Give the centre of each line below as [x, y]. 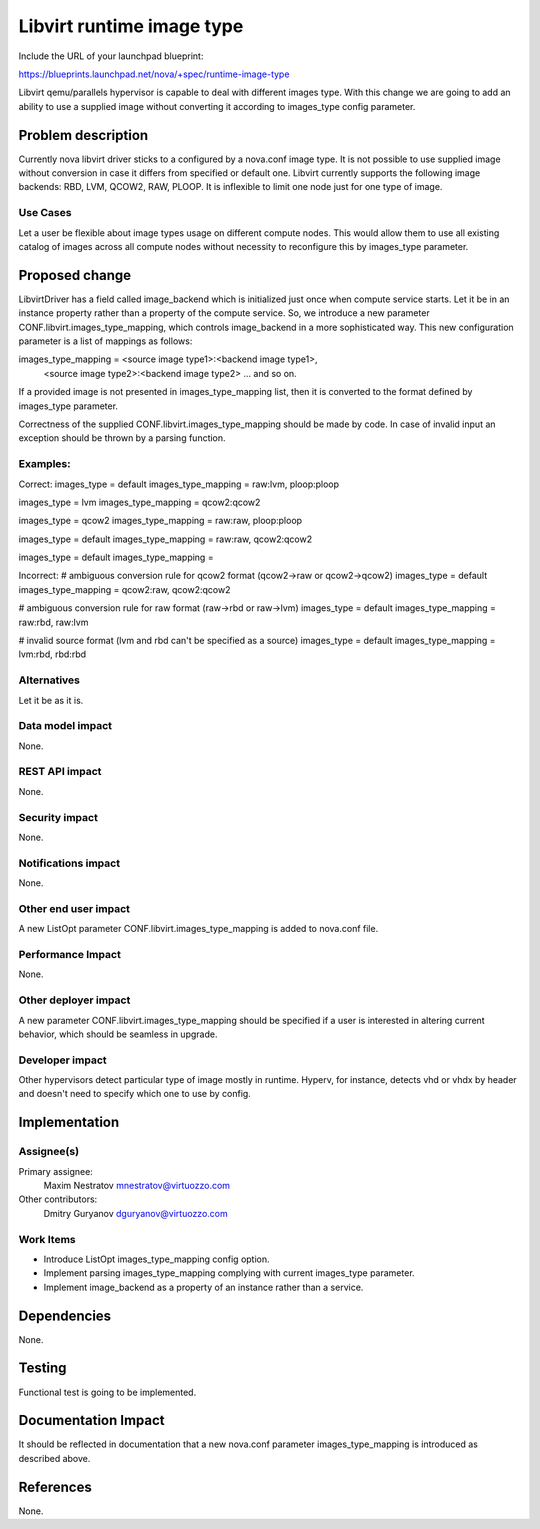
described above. [54, 1458]
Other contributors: [58, 1199]
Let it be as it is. [51, 700]
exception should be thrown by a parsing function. [122, 438]
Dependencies [65, 1315]
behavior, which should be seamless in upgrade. [118, 1034]
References [55, 1486]
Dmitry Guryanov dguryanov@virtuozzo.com [136, 1213]
